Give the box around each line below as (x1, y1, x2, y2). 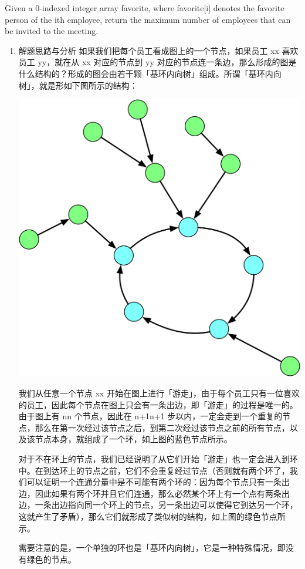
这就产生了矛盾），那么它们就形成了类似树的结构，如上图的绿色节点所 (18, 510, 286, 522)
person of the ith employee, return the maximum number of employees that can (5, 13, 291, 25)
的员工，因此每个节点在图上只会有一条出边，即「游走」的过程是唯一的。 (18, 398, 298, 410)
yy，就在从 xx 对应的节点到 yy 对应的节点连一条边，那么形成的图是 (38, 56, 297, 68)
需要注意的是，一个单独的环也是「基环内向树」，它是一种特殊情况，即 (18, 541, 286, 554)
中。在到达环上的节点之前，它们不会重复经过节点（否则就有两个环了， (18, 464, 290, 476)
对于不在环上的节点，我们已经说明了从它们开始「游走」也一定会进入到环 (18, 452, 298, 464)
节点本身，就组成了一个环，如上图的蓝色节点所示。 (35, 433, 232, 445)
